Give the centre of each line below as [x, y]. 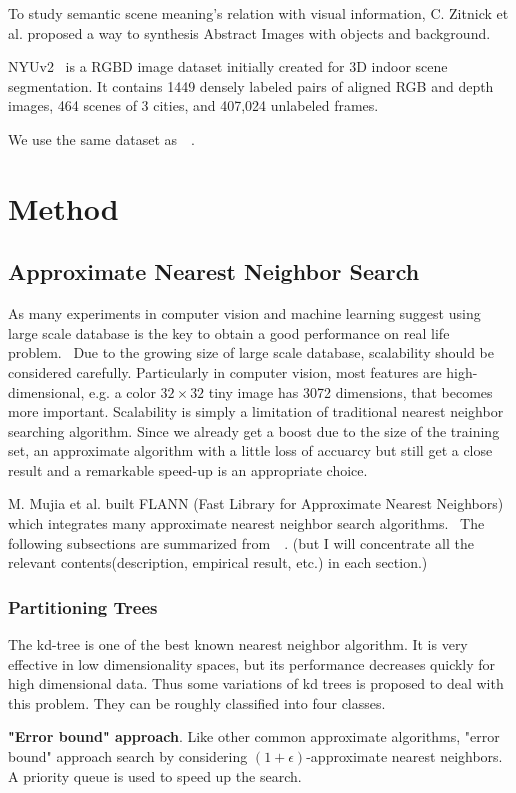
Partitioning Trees [83, 606]
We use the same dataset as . [101, 138]
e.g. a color [122, 391]
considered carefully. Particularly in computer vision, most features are [225, 371]
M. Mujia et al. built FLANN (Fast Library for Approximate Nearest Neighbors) [256, 503]
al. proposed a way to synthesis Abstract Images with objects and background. [249, 32]
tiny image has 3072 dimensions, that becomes [350, 391]
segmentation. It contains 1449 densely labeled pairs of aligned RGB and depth [251, 85]
